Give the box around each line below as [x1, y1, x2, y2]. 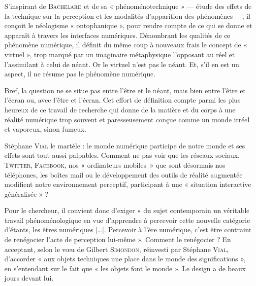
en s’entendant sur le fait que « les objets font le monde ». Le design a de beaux [4, 263, 246, 273]
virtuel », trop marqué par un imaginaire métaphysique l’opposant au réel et [4, 49, 235, 59]
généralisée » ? [4, 188, 49, 199]
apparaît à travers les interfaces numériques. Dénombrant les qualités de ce [4, 30, 230, 40]
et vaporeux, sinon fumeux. [4, 124, 87, 134]
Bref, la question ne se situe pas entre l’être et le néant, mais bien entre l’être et [4, 85, 246, 95]
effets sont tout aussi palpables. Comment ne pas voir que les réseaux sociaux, [4, 150, 240, 160]
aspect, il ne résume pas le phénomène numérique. [4, 69, 156, 79]
